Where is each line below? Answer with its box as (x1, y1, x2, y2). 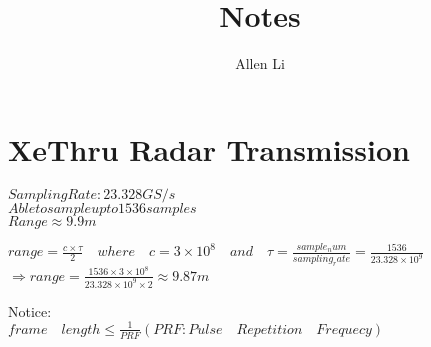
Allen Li (235, 53, 285, 74)
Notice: (8, 300, 52, 321)
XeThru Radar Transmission (8, 128, 410, 169)
